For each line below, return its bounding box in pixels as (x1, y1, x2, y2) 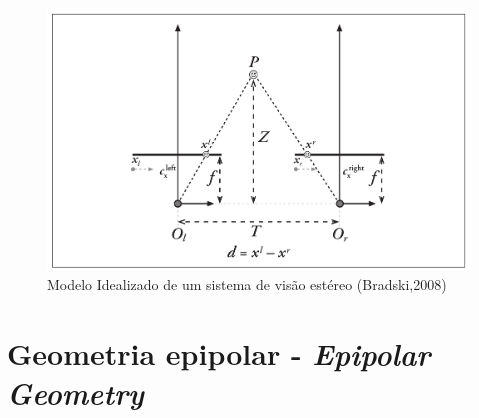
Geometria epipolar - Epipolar (7, 332, 431, 374)
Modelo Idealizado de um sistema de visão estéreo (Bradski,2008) (47, 274, 447, 295)
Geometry (7, 372, 144, 414)
